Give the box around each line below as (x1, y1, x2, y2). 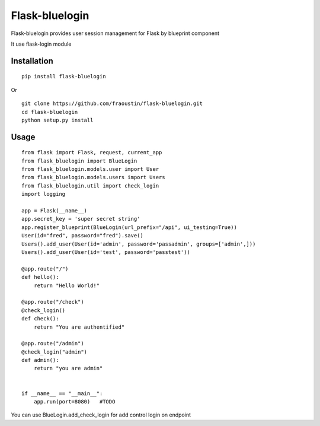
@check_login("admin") (21, 348, 88, 355)
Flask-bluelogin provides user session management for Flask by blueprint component (11, 30, 219, 37)
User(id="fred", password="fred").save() (21, 232, 143, 239)
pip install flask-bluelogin (21, 73, 106, 80)
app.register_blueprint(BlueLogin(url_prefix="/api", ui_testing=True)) (21, 224, 237, 231)
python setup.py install (21, 116, 94, 123)
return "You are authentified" (33, 323, 125, 330)
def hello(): (21, 274, 59, 281)
